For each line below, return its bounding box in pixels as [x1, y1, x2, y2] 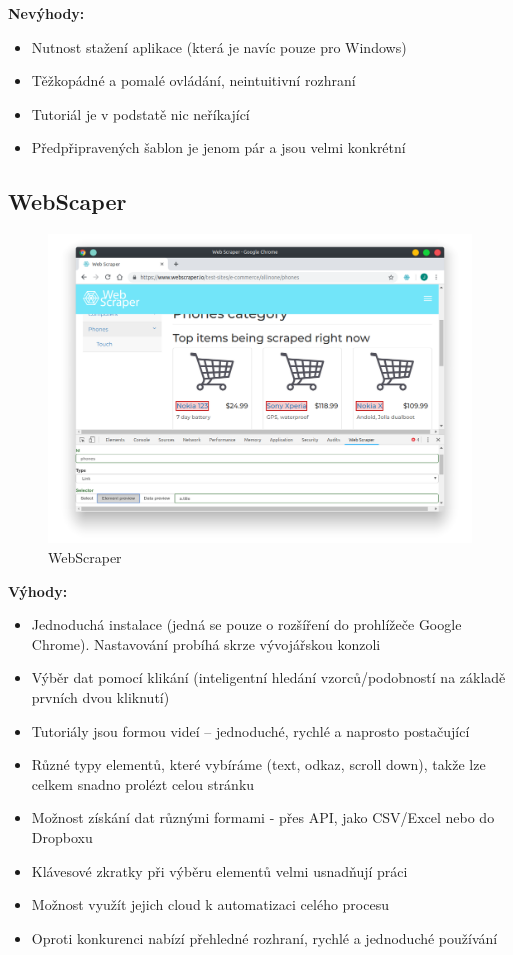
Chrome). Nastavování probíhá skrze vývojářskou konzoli [31, 633, 381, 654]
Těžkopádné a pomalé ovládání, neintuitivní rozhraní [31, 70, 356, 91]
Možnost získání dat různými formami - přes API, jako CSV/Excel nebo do [31, 807, 495, 828]
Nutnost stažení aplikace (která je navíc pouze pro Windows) [31, 36, 407, 57]
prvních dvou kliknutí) [31, 687, 170, 708]
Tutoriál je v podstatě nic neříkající [31, 103, 250, 124]
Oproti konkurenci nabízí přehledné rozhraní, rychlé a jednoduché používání [31, 927, 498, 948]
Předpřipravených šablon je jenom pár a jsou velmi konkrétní [31, 137, 406, 158]
